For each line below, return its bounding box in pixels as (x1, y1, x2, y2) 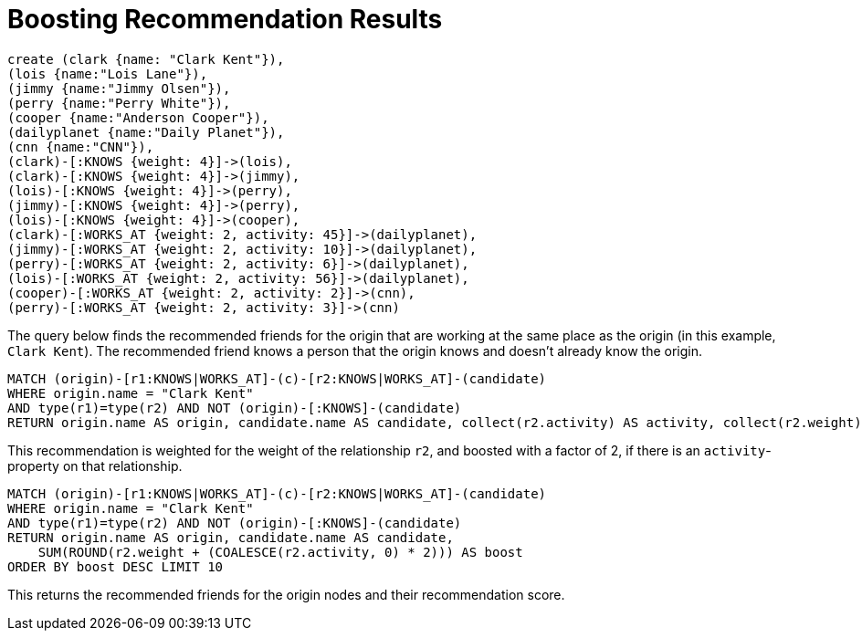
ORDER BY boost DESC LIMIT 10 (7, 559, 224, 574)
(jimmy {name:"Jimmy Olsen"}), (7, 80, 231, 96)
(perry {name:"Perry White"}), (7, 95, 231, 110)
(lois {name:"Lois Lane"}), (7, 66, 208, 81)
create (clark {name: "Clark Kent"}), (7, 51, 285, 67)
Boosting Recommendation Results (7, 4, 443, 35)
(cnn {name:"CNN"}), (7, 139, 154, 154)
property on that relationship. (7, 457, 183, 474)
